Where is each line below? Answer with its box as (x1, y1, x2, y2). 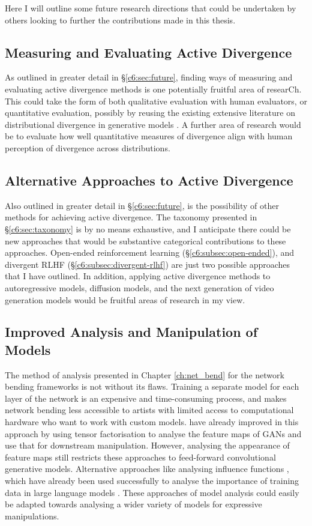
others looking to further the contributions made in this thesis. (5, 13, 236, 26)
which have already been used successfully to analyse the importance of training (5, 474, 299, 487)
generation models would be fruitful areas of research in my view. (5, 293, 245, 306)
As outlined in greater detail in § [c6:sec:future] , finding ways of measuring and (5, 71, 293, 83)
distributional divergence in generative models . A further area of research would (5, 118, 301, 130)
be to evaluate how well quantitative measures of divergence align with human (5, 130, 293, 142)
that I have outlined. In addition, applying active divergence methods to (5, 270, 271, 282)
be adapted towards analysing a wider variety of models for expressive (5, 498, 262, 510)
